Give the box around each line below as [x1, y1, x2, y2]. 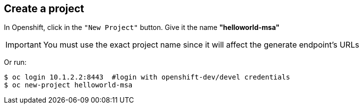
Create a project [4, 2, 85, 15]
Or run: [4, 58, 27, 67]
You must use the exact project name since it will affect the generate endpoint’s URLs [43, 40, 360, 50]
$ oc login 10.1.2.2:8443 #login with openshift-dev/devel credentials [4, 73, 290, 81]
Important [5, 40, 41, 50]
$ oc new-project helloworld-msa [4, 81, 133, 89]
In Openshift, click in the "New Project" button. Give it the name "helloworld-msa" [4, 23, 280, 32]
